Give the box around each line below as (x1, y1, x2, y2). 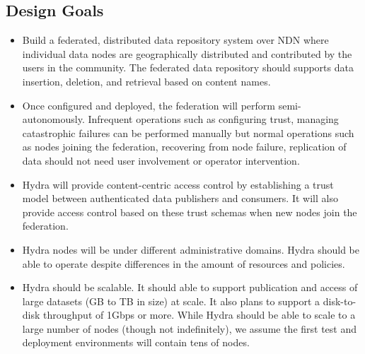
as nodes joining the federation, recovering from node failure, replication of (22, 139, 347, 154)
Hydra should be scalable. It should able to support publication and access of (22, 280, 358, 295)
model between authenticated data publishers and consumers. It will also (22, 191, 338, 206)
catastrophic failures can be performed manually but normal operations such (22, 125, 354, 140)
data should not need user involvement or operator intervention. (22, 153, 300, 167)
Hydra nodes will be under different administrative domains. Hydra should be (22, 242, 359, 256)
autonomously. (22, 112, 85, 126)
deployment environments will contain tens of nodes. (22, 335, 250, 350)
